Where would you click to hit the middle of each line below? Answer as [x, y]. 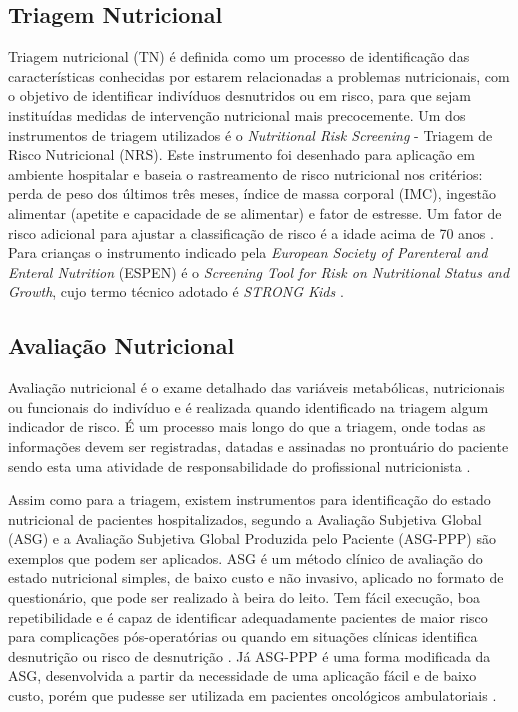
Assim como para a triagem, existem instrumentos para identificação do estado [249, 499]
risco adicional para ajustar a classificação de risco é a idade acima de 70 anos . [251, 232]
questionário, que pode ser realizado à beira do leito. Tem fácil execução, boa [244, 597]
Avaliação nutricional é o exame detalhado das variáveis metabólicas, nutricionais [256, 387]
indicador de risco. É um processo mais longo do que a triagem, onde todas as [247, 426]
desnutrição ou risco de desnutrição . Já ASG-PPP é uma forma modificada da [249, 655]
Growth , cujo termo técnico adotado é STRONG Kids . [176, 291]
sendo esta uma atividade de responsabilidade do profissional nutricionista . [239, 465]
